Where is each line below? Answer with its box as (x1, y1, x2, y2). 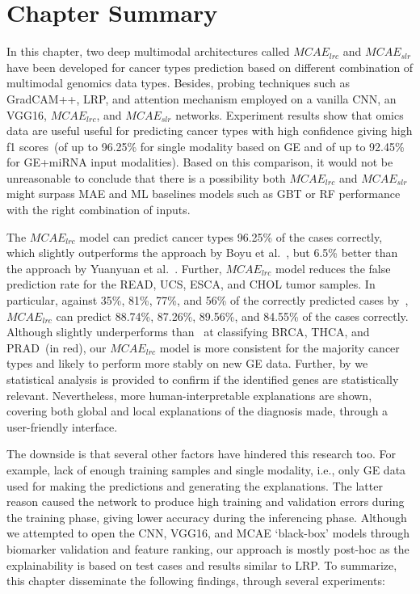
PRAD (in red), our (6, 339, 107, 356)
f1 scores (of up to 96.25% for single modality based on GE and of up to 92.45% (6, 137, 405, 154)
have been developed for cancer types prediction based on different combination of (6, 58, 414, 75)
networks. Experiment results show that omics (175, 106, 404, 123)
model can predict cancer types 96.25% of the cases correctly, (79, 228, 383, 245)
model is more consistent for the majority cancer (159, 339, 400, 356)
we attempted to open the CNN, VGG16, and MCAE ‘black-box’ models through (6, 524, 410, 541)
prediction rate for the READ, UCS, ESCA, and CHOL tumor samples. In (6, 276, 376, 293)
